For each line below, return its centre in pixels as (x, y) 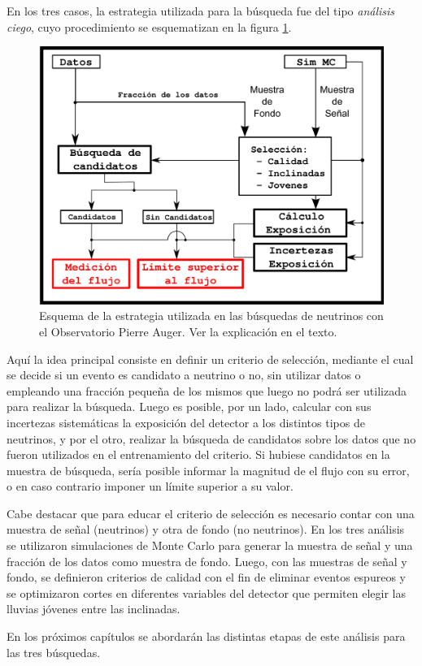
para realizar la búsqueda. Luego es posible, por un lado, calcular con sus (189, 407)
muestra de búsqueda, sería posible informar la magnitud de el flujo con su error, (208, 470)
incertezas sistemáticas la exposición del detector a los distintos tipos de (186, 422)
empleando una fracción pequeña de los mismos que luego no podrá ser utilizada (207, 390)
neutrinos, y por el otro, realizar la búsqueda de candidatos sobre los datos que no (211, 438)
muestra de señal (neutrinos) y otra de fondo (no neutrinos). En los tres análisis (206, 529)
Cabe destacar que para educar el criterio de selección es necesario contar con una (211, 513)
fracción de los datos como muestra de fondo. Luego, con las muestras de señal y (207, 561)
